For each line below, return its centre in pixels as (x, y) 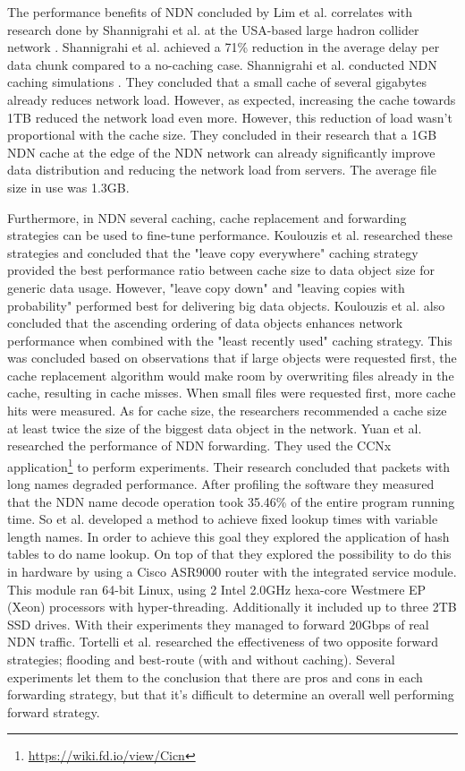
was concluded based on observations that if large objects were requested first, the (232, 358)
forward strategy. (54, 711)
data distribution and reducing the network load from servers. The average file (222, 170)
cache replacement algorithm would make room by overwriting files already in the (231, 375)
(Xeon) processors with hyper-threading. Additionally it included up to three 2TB (232, 607)
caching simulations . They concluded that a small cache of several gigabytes (217, 82)
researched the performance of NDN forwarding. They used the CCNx (199, 445)
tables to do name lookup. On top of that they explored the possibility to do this (229, 554)
